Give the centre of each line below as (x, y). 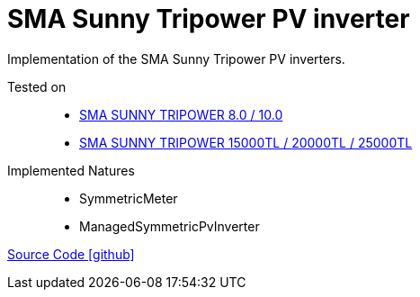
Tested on (37, 86)
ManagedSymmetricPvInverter (170, 226)
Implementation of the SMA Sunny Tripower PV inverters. (176, 58)
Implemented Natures (71, 170)
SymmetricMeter (129, 198)
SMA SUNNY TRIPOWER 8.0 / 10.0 (181, 114)
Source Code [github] (71, 254)
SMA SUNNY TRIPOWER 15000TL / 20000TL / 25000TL (246, 142)
